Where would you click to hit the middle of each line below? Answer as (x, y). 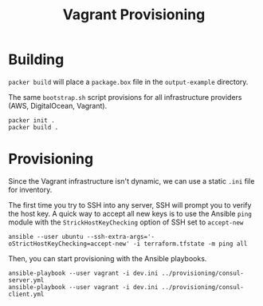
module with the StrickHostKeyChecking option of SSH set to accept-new (126, 222)
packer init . (32, 120)
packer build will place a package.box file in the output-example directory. (128, 81)
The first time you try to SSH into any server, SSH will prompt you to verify (130, 205)
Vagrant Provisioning (134, 15)
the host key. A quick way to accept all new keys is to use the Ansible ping (130, 213)
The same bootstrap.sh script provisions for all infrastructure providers (125, 97)
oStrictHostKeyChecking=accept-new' (69, 244)
